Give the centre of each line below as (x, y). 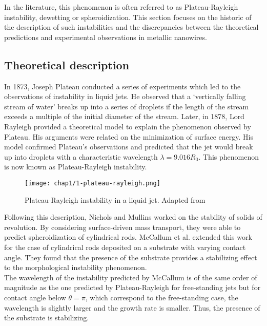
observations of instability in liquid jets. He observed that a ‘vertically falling (125, 96)
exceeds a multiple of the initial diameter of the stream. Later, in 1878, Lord (124, 116)
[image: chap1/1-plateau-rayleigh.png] (93, 183)
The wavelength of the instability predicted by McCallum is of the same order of (131, 277)
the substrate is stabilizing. (47, 318)
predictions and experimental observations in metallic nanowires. (106, 37)
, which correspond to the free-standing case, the (162, 297)
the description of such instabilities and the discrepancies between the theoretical (131, 27)
